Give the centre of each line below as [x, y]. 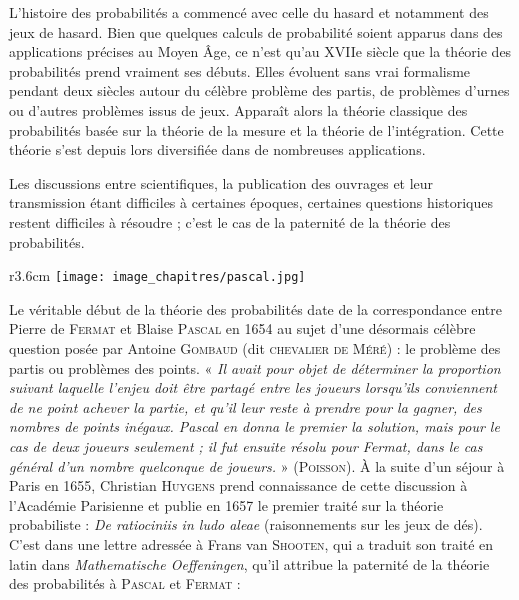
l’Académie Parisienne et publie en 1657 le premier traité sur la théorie [226, 504]
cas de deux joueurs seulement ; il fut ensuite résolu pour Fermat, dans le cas [246, 445]
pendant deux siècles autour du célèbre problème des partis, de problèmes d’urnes [259, 90]
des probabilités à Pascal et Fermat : [125, 583]
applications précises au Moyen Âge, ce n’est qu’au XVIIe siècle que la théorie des [260, 51]
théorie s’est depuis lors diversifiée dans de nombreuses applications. [217, 149]
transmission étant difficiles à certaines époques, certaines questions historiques [251, 202]
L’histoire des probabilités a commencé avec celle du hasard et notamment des [249, 12]
